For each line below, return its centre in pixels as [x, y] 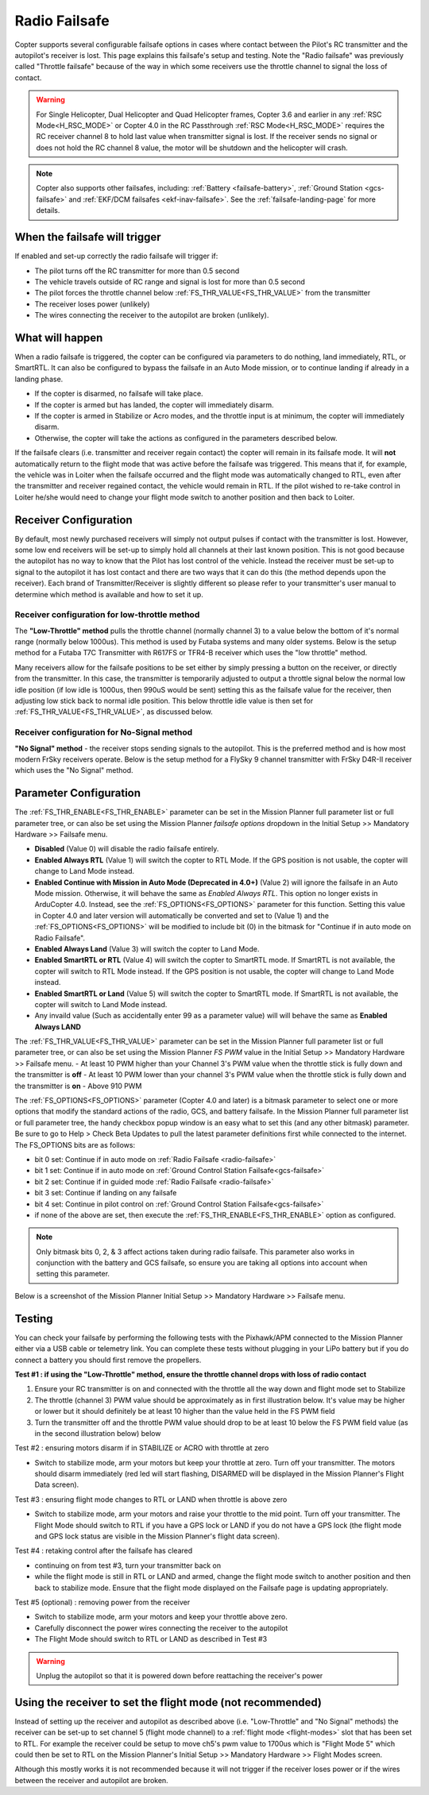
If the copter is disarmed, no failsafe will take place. [119, 394]
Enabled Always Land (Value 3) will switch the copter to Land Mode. [147, 948]
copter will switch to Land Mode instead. [101, 1004]
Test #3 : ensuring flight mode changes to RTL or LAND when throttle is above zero [151, 1499]
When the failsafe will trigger [88, 237]
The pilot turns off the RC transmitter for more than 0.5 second [137, 271]
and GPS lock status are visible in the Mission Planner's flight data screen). [157, 1536]
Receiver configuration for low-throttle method [107, 615]
